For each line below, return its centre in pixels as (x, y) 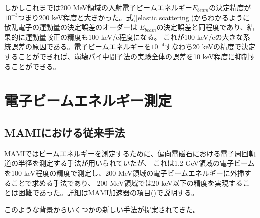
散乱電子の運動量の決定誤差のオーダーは (71, 27)
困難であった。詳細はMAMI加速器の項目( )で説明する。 (108, 193)
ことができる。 (35, 66)
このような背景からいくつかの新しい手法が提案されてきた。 (102, 209)
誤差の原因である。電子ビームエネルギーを (81, 46)
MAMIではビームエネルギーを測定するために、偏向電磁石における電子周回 (126, 153)
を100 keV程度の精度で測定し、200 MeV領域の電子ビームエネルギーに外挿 (124, 173)
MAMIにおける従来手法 (65, 132)
